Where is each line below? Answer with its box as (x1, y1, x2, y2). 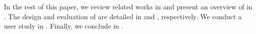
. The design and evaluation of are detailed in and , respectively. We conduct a (4, 11, 242, 21)
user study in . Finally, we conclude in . (4, 21, 123, 31)
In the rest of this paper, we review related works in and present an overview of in (4, 1, 253, 11)
